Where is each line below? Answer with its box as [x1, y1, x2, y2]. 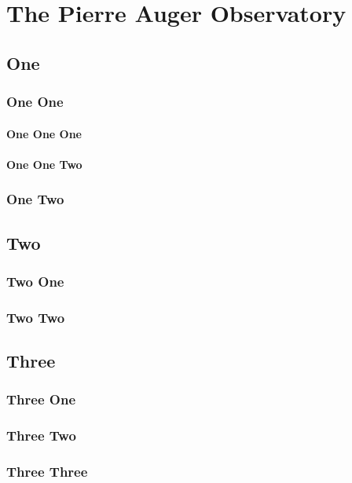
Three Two [6, 426, 76, 445]
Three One [6, 390, 76, 409]
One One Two [6, 156, 82, 172]
